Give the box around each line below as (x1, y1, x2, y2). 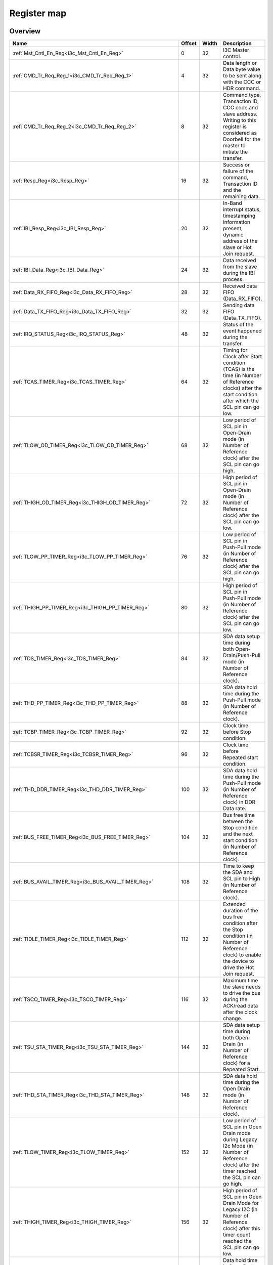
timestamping (222, 213, 256, 220)
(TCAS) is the (222, 366, 255, 373)
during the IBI (222, 270, 255, 277)
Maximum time (222, 977, 258, 984)
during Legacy (222, 1136, 257, 1143)
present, (222, 225, 243, 232)
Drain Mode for (222, 1200, 259, 1207)
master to (222, 142, 246, 149)
